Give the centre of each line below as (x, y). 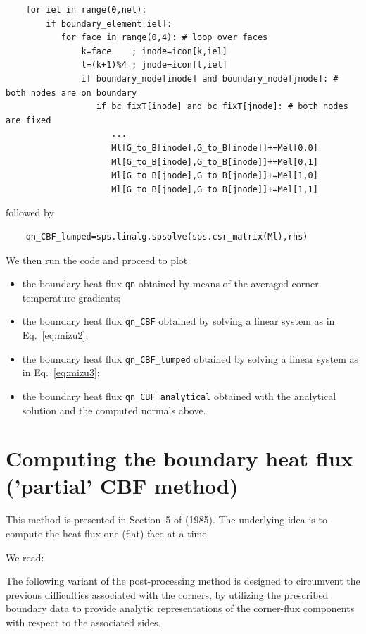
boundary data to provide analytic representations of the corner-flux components (180, 608)
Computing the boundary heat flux (179, 458)
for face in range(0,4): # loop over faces (164, 38)
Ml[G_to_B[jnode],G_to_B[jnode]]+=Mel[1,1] (215, 189)
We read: (25, 557)
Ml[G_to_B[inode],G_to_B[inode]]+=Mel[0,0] (215, 148)
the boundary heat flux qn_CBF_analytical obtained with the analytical (179, 396)
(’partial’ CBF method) (122, 486)
